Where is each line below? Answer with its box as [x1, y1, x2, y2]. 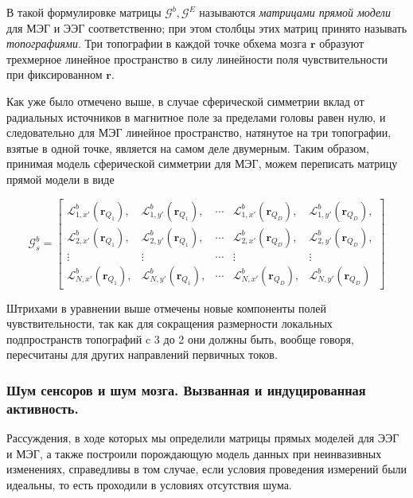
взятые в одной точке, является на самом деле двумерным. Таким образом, [6, 139, 369, 156]
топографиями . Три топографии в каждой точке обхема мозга [6, 35, 307, 52]
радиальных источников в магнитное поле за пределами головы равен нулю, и [6, 108, 386, 125]
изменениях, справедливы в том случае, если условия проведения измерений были [6, 461, 407, 477]
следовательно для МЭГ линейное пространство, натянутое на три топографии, [6, 124, 392, 141]
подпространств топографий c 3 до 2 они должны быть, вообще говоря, [6, 330, 354, 347]
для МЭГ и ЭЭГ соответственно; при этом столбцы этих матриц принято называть [6, 19, 407, 36]
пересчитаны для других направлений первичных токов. [6, 346, 278, 363]
